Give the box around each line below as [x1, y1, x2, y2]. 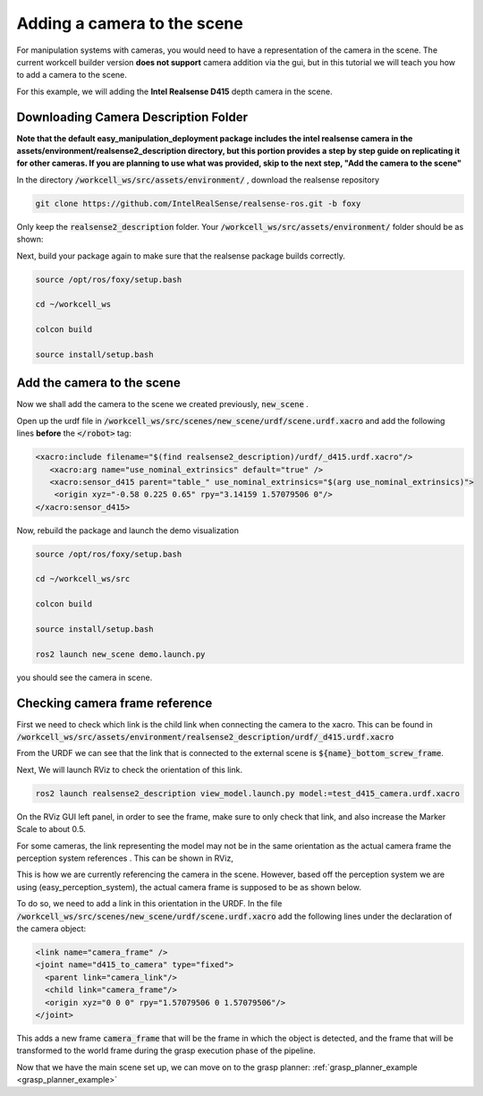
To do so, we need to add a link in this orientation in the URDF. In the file [16, 898, 283, 909]
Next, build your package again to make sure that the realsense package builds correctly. [16, 251, 346, 261]
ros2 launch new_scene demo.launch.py [35, 649, 206, 659]
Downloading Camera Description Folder [16, 109, 248, 124]
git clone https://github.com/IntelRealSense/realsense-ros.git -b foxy [35, 198, 361, 208]
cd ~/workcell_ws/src [35, 573, 131, 584]
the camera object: [16, 922, 87, 934]
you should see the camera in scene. [16, 672, 153, 683]
